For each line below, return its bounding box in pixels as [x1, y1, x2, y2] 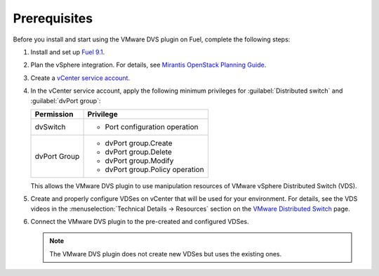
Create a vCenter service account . [30, 74, 130, 82]
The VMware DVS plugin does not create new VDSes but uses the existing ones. [49, 249, 282, 258]
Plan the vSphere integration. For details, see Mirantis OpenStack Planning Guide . [30, 60, 267, 70]
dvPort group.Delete [105, 147, 172, 157]
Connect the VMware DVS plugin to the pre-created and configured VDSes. [30, 218, 249, 226]
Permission [34, 109, 74, 119]
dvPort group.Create [105, 138, 173, 147]
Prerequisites [13, 11, 93, 26]
